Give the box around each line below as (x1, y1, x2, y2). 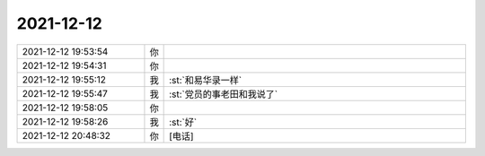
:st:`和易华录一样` (169, 74, 242, 86)
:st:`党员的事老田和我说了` (169, 88, 278, 100)
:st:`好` (169, 116, 198, 128)
